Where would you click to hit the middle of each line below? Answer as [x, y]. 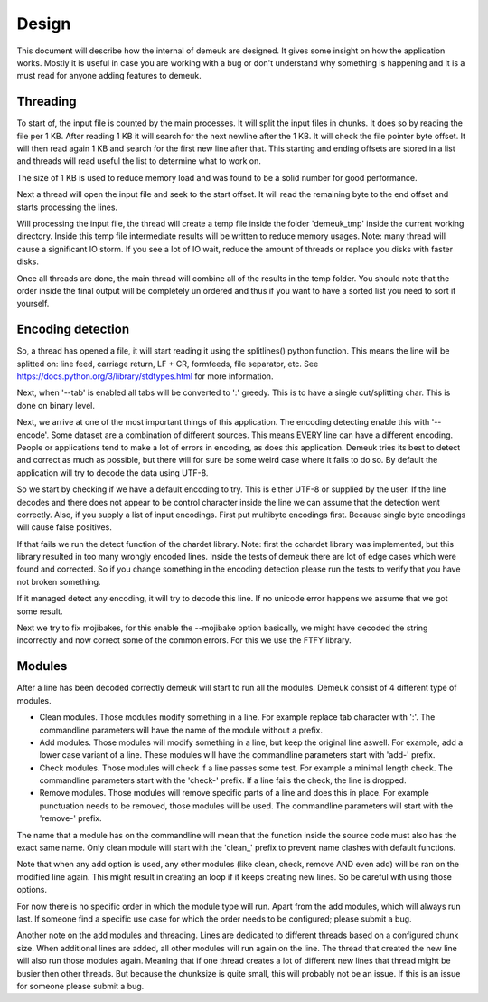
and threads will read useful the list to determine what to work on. [139, 161]
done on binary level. [56, 405]
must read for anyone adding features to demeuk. [109, 76]
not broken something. [59, 581]
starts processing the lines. [67, 207]
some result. [40, 611]
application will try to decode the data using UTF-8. [113, 473]
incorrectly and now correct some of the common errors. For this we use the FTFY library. [184, 640]
